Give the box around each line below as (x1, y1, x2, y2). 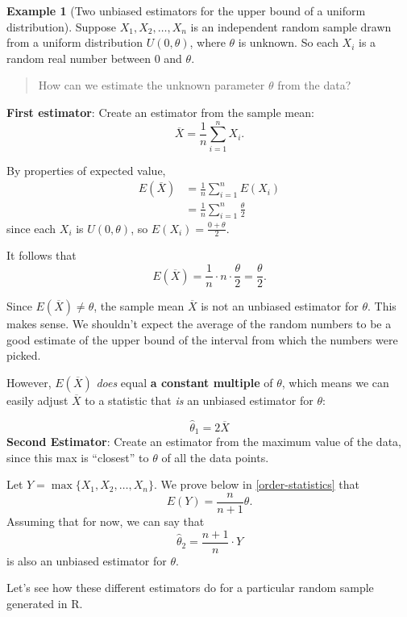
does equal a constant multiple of (96, 373, 273, 390)
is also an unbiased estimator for (6, 552, 167, 569)
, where (189, 34, 226, 51)
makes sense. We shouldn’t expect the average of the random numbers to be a (6, 315, 392, 332)
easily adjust (6, 391, 69, 408)
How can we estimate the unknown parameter (38, 77, 265, 94)
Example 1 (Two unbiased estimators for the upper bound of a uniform (6, 2, 366, 19)
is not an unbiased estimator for (201, 298, 359, 315)
